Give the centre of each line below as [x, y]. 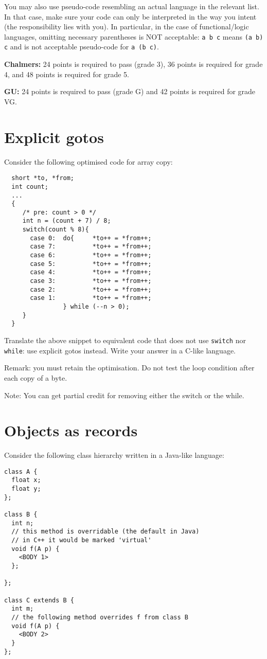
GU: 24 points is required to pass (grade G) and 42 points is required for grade [130, 91]
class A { [21, 471]
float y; [26, 489]
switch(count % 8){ [56, 230]
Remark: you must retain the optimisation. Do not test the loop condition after [129, 368]
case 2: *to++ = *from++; [91, 289]
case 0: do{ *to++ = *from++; [91, 238]
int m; [23, 609]
